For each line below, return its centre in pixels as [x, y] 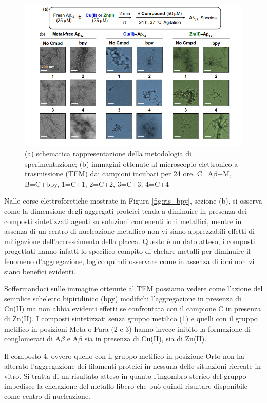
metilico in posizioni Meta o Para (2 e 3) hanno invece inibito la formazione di [127, 328]
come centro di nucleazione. [47, 396]
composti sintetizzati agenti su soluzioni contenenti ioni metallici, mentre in [123, 221]
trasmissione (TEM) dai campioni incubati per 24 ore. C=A [119, 174]
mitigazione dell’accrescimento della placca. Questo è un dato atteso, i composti [130, 241]
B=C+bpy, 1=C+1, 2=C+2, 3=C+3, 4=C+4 [97, 183]
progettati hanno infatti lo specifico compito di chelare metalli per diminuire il [127, 251]
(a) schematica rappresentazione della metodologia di [108, 154]
